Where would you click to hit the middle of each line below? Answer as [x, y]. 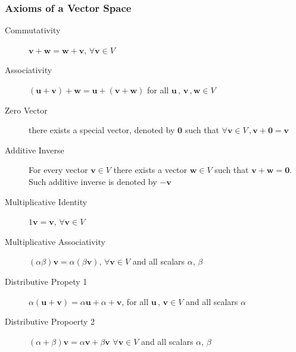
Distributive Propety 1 [46, 281]
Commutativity [33, 30]
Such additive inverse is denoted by [93, 181]
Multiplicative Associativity [55, 241]
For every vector [58, 170]
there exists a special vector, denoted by [102, 130]
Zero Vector [26, 110]
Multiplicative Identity [46, 201]
